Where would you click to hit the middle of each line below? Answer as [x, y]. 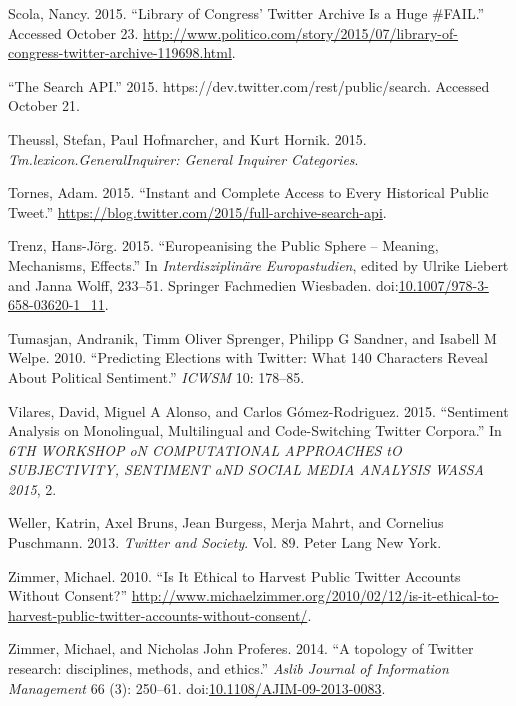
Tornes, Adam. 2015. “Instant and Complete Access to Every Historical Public [248, 192]
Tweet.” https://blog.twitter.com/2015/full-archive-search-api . [197, 211]
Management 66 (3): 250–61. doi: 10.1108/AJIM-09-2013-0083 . [197, 687]
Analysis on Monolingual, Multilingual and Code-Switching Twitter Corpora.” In [255, 430]
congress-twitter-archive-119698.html [120, 52]
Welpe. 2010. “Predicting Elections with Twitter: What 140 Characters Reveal [248, 357]
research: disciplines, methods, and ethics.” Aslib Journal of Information [228, 668]
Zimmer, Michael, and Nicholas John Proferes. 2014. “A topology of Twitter [241, 648]
